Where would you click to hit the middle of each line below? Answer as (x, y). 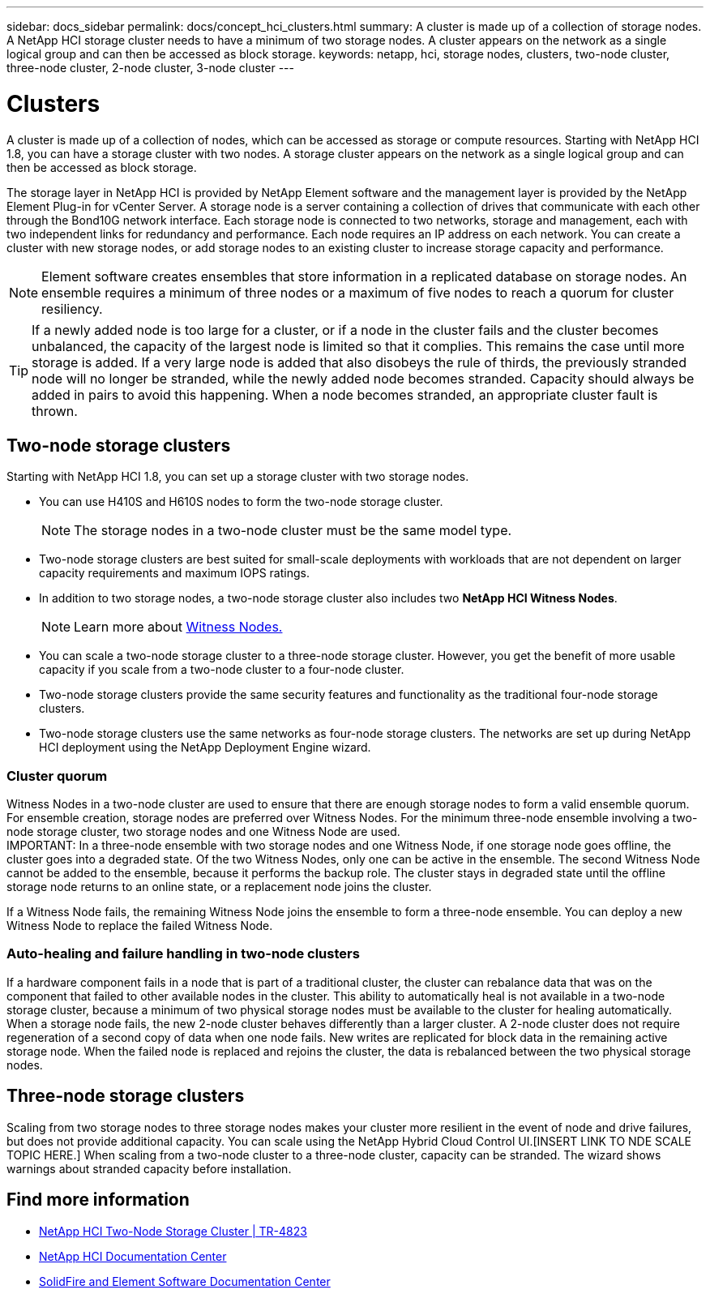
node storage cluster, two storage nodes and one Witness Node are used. (203, 832)
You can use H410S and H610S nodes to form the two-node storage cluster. (241, 502)
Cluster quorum (57, 776)
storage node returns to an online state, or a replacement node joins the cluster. (219, 887)
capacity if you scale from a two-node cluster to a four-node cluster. (222, 670)
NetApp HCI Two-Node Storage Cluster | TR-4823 (173, 1231)
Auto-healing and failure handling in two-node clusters (183, 954)
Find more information (98, 1200)
